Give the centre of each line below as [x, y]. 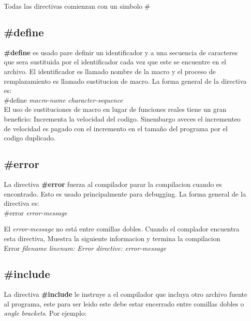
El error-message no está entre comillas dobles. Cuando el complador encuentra [122, 229]
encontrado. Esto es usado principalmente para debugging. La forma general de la [125, 193]
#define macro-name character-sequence [63, 99]
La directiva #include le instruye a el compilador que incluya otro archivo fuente [126, 294]
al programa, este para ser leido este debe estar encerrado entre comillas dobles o [124, 303]
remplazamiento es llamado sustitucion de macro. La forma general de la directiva [125, 81]
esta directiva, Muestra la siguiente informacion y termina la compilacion [112, 238]
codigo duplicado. [30, 138]
